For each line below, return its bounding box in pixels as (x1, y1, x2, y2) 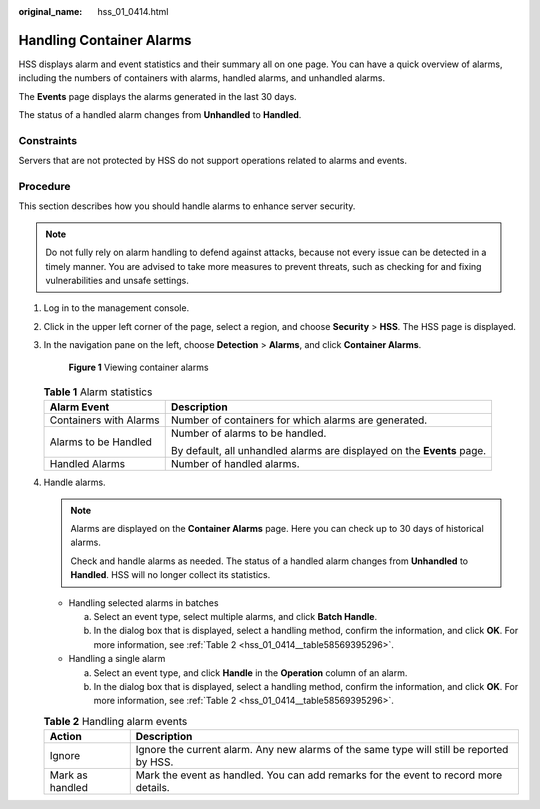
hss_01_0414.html (97, 6, 169, 17)
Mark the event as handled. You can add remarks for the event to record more (135, 768, 503, 782)
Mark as (49, 768, 89, 782)
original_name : (18, 6, 83, 17)
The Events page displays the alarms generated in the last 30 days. (18, 90, 297, 102)
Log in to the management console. (43, 302, 190, 314)
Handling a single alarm (68, 653, 166, 665)
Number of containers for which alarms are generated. (170, 413, 428, 427)
